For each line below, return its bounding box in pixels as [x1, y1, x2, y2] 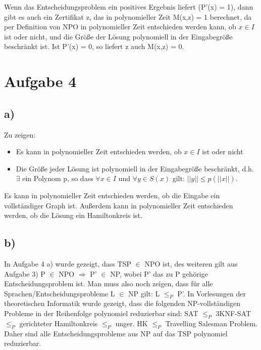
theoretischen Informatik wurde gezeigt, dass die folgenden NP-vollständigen [4, 298, 241, 309]
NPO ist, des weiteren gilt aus [144, 258, 238, 269]
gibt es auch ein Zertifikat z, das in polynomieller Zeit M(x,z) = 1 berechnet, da [4, 11, 252, 22]
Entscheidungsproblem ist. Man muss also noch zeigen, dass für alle [4, 278, 213, 289]
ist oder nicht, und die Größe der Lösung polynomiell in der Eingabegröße [4, 31, 233, 41]
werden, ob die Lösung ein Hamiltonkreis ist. [4, 210, 142, 221]
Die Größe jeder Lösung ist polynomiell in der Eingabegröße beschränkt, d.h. [16, 163, 254, 173]
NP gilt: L [128, 288, 160, 298]
